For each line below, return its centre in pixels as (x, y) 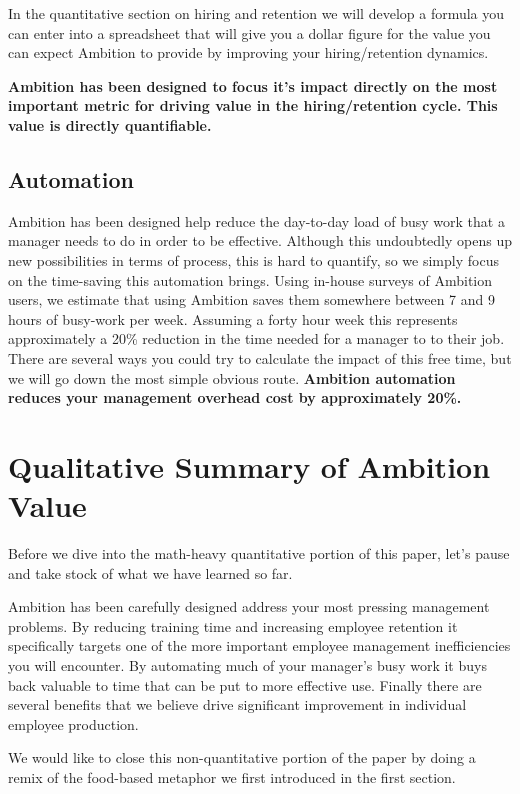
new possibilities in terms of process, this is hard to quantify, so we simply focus (253, 259)
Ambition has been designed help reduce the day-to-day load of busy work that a (256, 220)
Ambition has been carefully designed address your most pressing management (249, 606)
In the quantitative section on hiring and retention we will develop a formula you (256, 13)
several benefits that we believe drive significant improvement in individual (237, 704)
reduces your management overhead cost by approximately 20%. (235, 397)
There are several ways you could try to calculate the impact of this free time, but (260, 357)
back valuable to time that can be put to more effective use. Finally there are (245, 684)
